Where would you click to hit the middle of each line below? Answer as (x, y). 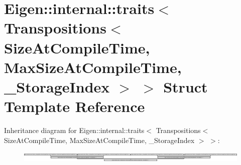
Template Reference (75, 106)
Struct (186, 86)
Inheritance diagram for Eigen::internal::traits (74, 130)
